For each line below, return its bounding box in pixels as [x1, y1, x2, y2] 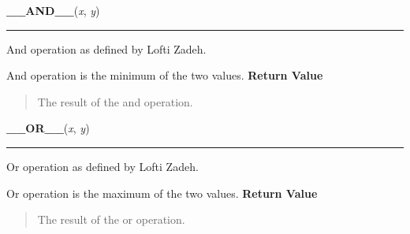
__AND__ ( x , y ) [6, 2, 100, 18]
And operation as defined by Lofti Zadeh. [6, 40, 207, 57]
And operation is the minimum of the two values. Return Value [6, 67, 323, 84]
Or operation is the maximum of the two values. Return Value [6, 184, 318, 201]
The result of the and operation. [37, 93, 193, 110]
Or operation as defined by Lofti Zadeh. [6, 158, 199, 174]
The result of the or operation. [37, 211, 185, 228]
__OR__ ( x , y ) [6, 120, 90, 136]
